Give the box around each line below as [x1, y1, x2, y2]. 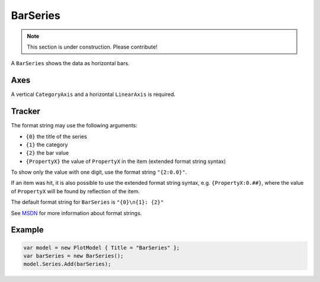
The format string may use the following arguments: [11, 122, 137, 129]
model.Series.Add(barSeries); [23, 261, 111, 268]
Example [11, 225, 44, 235]
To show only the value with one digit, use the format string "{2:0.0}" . [11, 169, 187, 176]
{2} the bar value [25, 149, 69, 156]
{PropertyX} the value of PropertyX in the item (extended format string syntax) [25, 158, 226, 165]
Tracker [11, 107, 41, 117]
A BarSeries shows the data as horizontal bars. [11, 60, 130, 67]
